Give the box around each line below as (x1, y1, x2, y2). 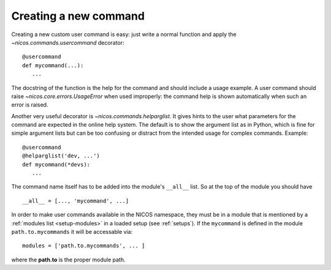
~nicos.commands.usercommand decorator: (11, 39, 125, 46)
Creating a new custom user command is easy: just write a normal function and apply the (11, 31, 237, 38)
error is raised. (11, 101, 48, 108)
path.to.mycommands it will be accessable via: (11, 228, 133, 235)
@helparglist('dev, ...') (22, 152, 101, 159)
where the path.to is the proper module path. (11, 256, 126, 263)
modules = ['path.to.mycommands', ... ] (22, 242, 145, 249)
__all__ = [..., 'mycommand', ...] (22, 197, 129, 204)
